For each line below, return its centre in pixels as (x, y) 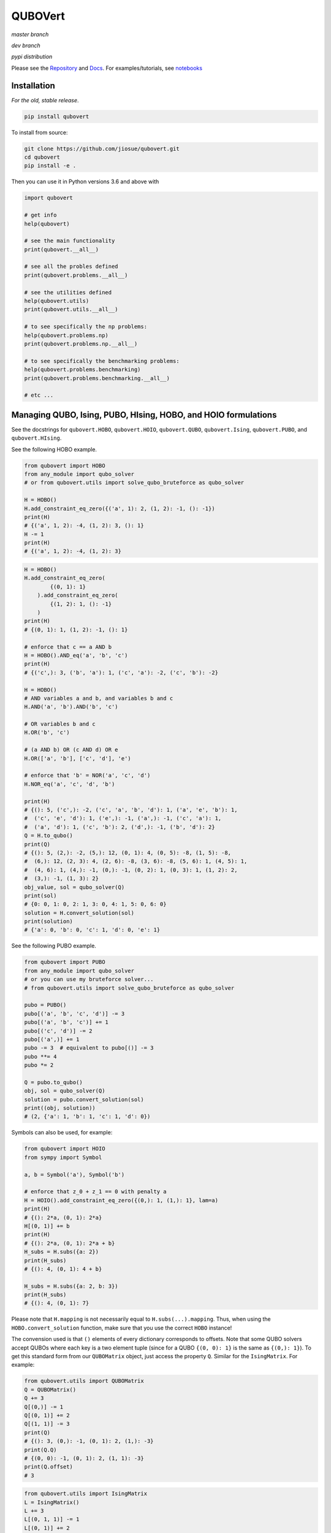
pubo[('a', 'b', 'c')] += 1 (66, 1022)
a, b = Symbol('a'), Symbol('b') (74, 1175)
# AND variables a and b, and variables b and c (99, 698)
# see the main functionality (70, 241)
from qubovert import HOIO (65, 1149)
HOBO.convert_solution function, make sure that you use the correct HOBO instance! (122, 1328)
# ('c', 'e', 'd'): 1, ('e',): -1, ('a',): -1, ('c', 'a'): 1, (123, 818)
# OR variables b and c (60, 724)
